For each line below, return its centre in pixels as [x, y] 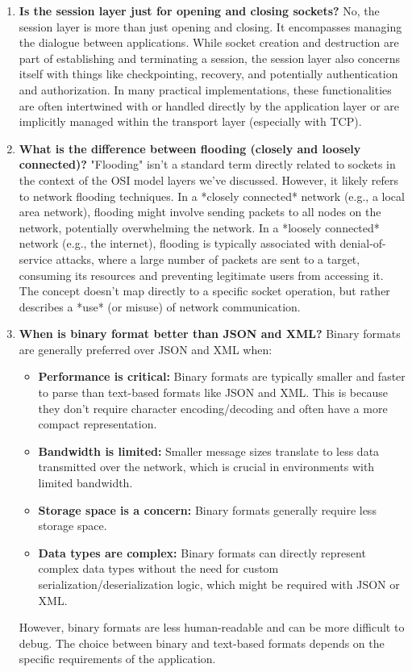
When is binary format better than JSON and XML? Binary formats [210, 334]
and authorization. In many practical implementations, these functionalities [205, 89]
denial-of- [363, 243]
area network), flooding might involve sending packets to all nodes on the [200, 212]
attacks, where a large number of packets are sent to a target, [208, 259]
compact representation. [98, 424]
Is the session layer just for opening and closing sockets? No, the [199, 10]
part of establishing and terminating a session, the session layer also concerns [210, 58]
